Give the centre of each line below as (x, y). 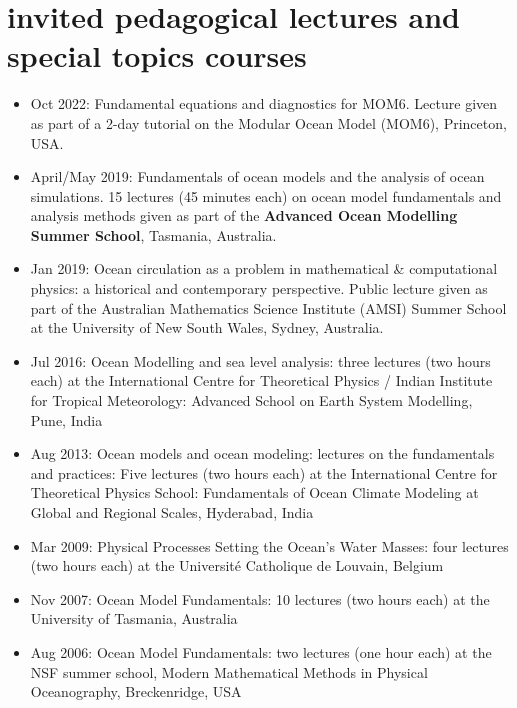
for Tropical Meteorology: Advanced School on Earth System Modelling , (251, 400)
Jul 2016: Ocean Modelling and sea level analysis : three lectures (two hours (260, 360)
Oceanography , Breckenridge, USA (136, 691)
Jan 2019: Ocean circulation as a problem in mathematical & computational (264, 268)
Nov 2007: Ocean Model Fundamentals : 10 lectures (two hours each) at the (260, 598)
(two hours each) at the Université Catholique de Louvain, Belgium (237, 565)
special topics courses (157, 55)
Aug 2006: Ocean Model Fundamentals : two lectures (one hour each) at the (261, 651)
